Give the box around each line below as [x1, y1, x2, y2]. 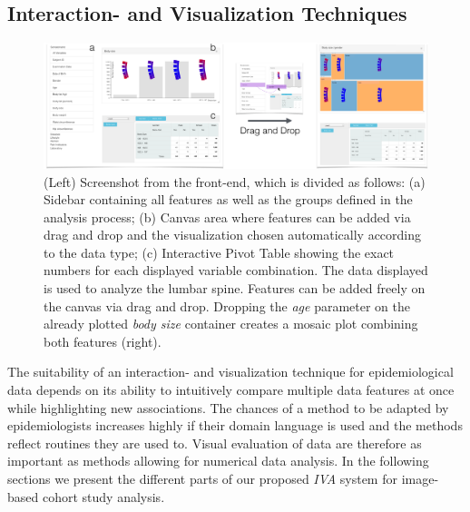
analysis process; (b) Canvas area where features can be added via [44, 207, 411, 226]
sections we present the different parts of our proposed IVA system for [7, 469, 397, 487]
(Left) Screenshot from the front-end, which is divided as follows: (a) [44, 172, 426, 191]
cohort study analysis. [42, 487, 165, 506]
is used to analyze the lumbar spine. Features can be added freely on [44, 279, 426, 298]
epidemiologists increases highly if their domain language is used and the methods [7, 416, 463, 435]
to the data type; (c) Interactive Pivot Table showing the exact [44, 242, 395, 261]
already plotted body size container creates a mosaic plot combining [44, 314, 418, 333]
